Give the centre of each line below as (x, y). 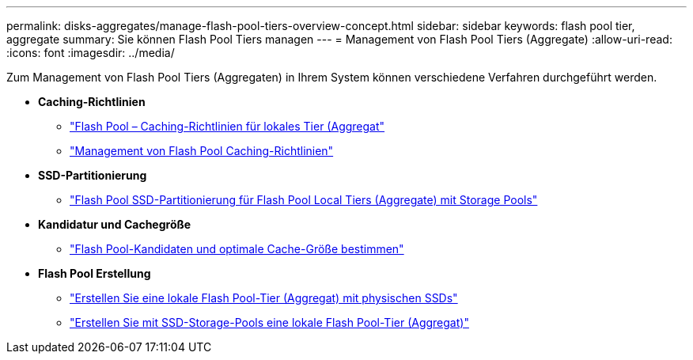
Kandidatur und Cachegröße (115, 224)
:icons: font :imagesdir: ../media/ (91, 53)
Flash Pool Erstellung (95, 273)
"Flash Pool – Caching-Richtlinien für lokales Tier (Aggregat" (227, 126)
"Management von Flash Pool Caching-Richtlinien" (202, 151)
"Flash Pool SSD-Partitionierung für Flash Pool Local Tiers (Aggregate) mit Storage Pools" (304, 200)
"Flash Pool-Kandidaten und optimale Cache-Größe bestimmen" (237, 249)
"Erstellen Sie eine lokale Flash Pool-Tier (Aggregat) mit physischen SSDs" (264, 298)
